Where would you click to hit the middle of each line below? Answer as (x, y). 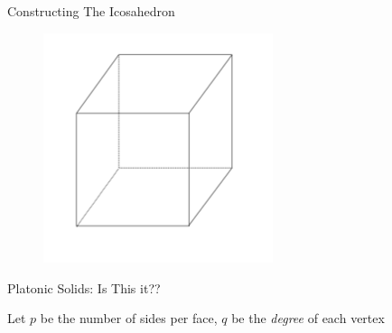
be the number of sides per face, (129, 318)
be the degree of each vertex (308, 318)
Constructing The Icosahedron (91, 11)
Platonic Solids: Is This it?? (84, 287)
